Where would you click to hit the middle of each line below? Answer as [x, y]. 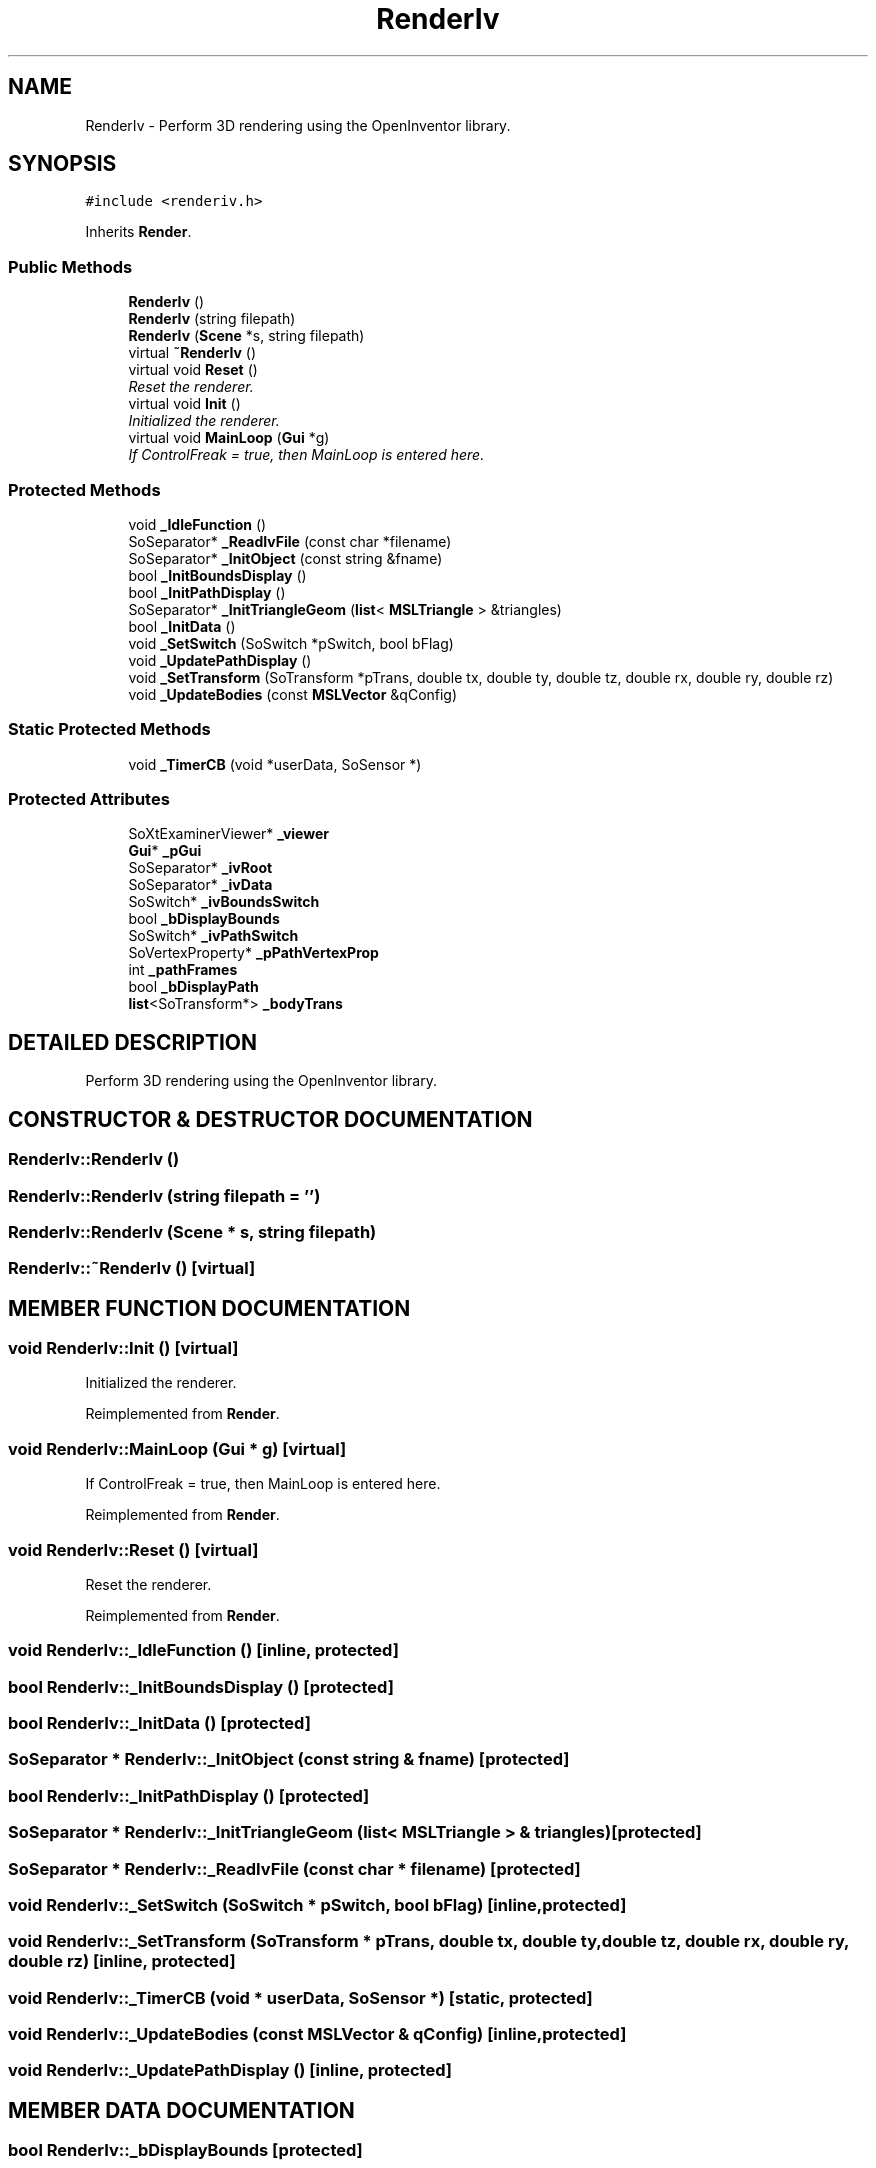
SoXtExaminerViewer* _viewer [228, 834]
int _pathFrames [183, 970]
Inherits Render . [138, 232]
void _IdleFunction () [197, 524]
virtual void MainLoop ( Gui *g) [229, 438]
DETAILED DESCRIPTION [133, 1042]
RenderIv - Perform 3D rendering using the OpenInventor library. [298, 125]
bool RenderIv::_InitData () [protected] [159, 1723]
